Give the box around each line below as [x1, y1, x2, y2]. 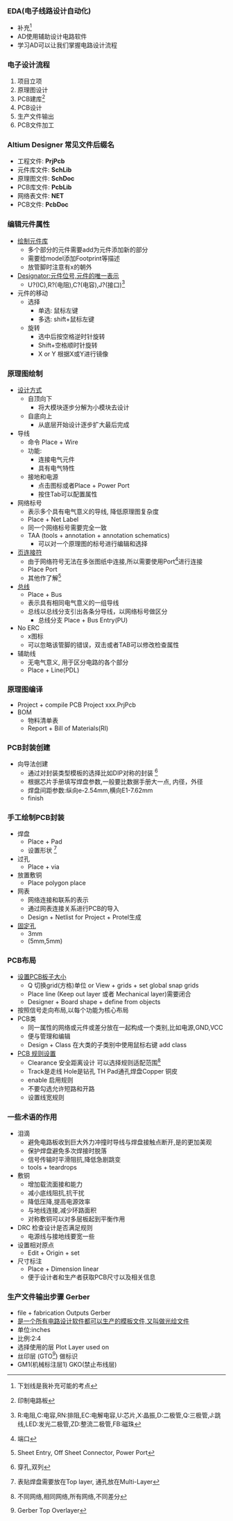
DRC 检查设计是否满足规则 [17, 1224, 94, 1232]
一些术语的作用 [7, 1112, 58, 1121]
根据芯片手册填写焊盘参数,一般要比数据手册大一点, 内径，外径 [27, 778, 203, 786]
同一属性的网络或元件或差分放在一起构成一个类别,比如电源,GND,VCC [27, 1023, 223, 1032]
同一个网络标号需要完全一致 [27, 523, 107, 532]
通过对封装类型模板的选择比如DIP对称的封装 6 [27, 768, 158, 778]
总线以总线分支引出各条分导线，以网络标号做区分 [27, 607, 168, 616]
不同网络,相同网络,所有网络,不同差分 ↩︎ [17, 1493, 127, 1501]
